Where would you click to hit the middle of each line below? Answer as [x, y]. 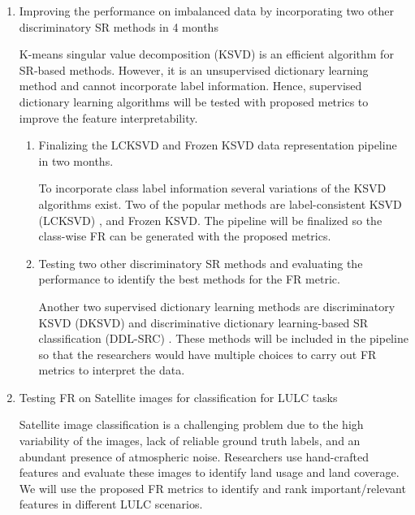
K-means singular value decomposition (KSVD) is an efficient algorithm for [206, 54]
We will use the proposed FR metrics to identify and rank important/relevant [212, 488]
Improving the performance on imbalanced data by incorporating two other [206, 11]
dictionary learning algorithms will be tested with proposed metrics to [194, 101]
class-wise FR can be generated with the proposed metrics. [185, 236]
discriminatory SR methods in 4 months [119, 26]
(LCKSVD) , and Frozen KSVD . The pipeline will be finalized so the [210, 220]
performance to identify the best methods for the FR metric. [189, 279]
